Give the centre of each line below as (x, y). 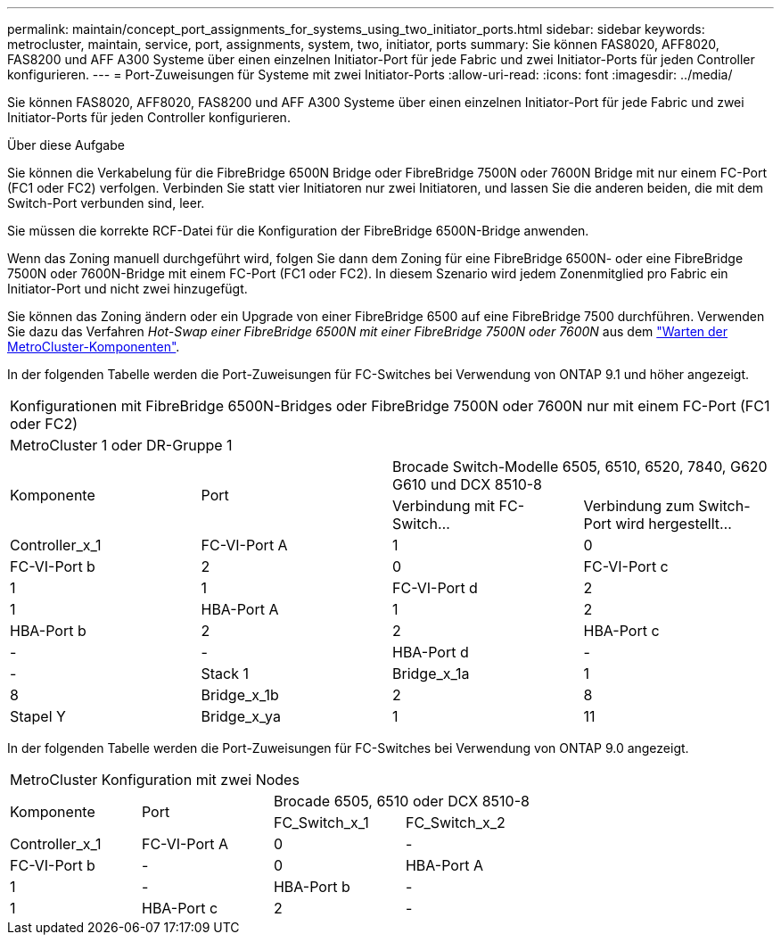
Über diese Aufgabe (66, 145)
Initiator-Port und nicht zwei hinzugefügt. (127, 289)
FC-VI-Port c (626, 566)
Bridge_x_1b (240, 695)
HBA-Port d (431, 652)
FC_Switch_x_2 (455, 822)
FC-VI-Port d (435, 588)
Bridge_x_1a (431, 673)
